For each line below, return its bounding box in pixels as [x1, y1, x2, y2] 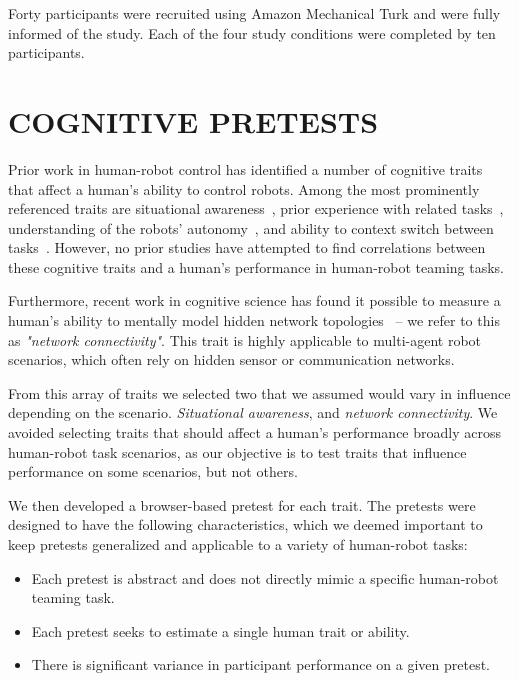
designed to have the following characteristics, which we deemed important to [8, 514, 483, 535]
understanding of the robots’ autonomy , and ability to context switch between [8, 217, 494, 238]
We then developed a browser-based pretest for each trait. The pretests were [8, 494, 476, 515]
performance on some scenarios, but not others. [8, 461, 298, 482]
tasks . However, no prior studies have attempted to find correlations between [8, 237, 486, 258]
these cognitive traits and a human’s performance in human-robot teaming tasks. [8, 256, 504, 277]
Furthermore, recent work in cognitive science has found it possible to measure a [8, 290, 501, 311]
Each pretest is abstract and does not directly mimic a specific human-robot [31, 567, 499, 588]
